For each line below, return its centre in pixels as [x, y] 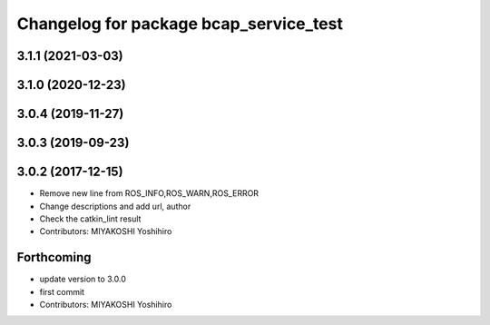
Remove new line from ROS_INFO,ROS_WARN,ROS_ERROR [149, 193]
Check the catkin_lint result [90, 219]
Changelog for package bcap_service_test [180, 24]
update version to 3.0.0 [83, 279]
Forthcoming [54, 257]
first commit [62, 291]
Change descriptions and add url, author [115, 206]
